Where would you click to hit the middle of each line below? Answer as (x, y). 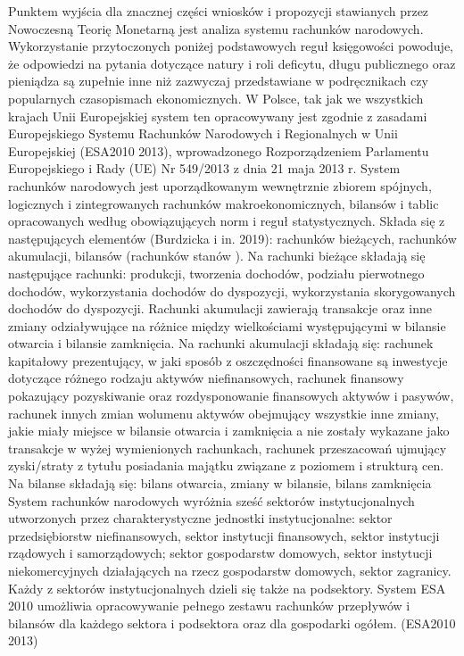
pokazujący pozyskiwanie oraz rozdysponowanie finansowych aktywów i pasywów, (231, 396)
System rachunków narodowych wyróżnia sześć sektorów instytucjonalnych (211, 500)
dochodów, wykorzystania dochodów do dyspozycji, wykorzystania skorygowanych (232, 291)
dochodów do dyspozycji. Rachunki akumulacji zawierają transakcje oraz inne (220, 308)
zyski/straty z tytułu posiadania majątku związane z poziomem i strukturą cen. (226, 465)
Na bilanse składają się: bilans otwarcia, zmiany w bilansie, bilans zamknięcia (220, 483)
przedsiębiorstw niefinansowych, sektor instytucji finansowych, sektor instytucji (224, 535)
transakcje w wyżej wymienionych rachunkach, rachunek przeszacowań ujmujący (228, 448)
